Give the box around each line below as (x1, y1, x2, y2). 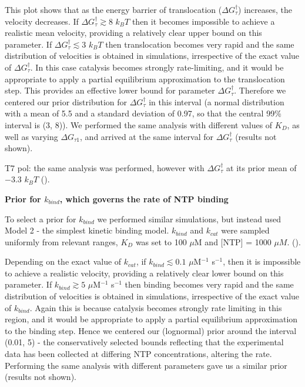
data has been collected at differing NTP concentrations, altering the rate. (5, 348, 272, 360)
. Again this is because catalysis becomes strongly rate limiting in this (29, 301, 282, 313)
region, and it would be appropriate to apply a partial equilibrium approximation (5, 313, 298, 325)
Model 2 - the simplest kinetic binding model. (5, 224, 169, 236)
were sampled (221, 224, 270, 236)
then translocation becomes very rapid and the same (105, 38, 294, 50)
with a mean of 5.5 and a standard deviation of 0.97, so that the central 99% (5, 107, 281, 119)
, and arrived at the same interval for (80, 130, 213, 142)
